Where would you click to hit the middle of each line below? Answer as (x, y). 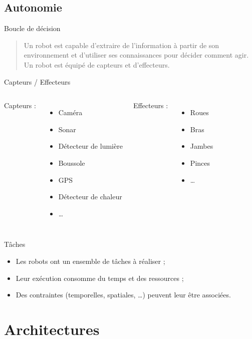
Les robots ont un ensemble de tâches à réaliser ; (90, 261)
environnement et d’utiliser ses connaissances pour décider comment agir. (136, 55)
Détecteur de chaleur (90, 197)
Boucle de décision (32, 28)
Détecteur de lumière (90, 146)
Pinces (200, 162)
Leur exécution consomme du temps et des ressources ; (100, 278)
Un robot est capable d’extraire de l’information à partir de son (121, 45)
